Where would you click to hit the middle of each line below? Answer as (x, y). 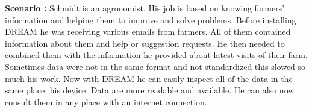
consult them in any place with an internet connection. (106, 102)
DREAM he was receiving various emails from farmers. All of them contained (148, 31)
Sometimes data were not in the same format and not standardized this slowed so (155, 66)
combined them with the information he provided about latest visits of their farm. (156, 55)
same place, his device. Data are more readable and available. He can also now (150, 90)
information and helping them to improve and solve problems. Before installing (151, 19)
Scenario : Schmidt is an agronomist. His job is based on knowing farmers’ (145, 8)
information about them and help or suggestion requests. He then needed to (145, 43)
